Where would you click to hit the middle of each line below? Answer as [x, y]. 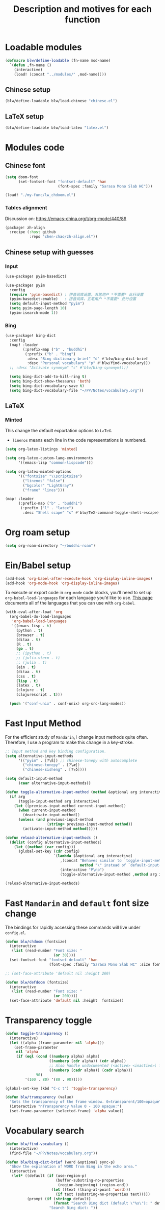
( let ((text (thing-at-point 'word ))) [91, 1190]
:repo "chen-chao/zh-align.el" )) [63, 237]
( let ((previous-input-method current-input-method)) [70, 806]
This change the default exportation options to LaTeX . [59, 431]
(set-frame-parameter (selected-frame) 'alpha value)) [67, 1111]
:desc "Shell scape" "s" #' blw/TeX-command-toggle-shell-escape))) [93, 513]
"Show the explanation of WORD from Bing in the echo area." [73, 1167]
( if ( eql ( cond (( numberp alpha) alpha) [58, 1057]
